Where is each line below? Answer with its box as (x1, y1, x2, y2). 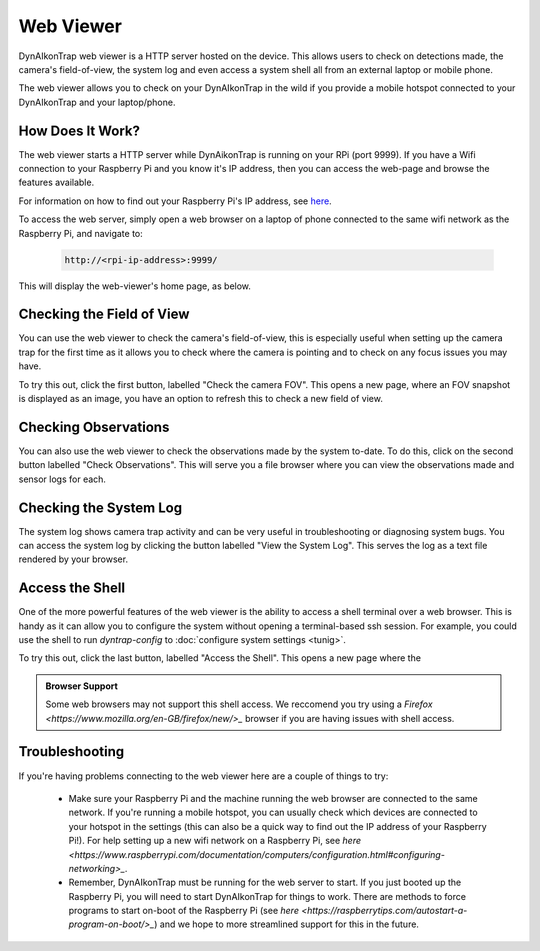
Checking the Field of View (18, 306, 190, 323)
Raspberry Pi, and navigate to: (18, 227, 144, 239)
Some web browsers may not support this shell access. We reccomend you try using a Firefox (45, 698, 434, 710)
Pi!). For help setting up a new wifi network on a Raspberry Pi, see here (68, 835, 362, 847)
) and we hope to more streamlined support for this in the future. (153, 918, 420, 930)
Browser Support (45, 680, 119, 692)
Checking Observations (18, 418, 170, 435)
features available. (18, 176, 95, 189)
